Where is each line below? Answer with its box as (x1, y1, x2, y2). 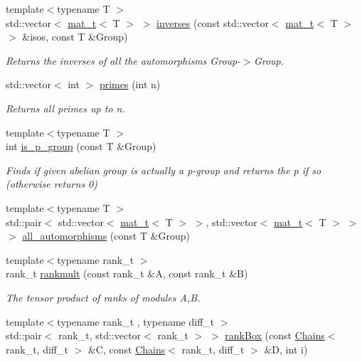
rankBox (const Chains (225, 328, 325, 343)
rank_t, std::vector (58, 328, 142, 343)
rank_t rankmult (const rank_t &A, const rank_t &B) (6, 266, 248, 281)
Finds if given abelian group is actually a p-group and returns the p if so (6, 162, 321, 177)
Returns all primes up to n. (6, 100, 125, 115)
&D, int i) (264, 341, 308, 356)
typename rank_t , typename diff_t (57, 314, 215, 329)
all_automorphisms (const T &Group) (22, 228, 191, 243)
